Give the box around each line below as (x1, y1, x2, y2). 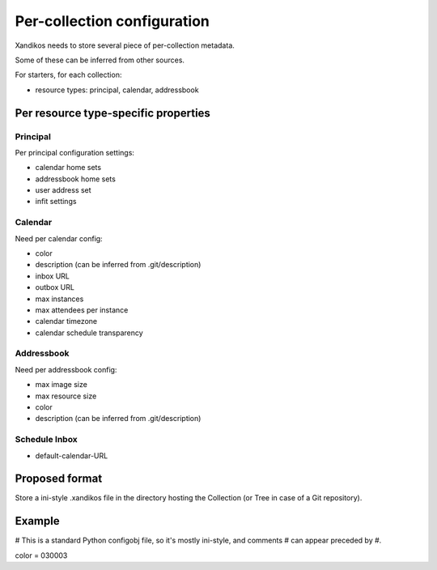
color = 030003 (15, 551, 68, 560)
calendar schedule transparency (35, 328, 143, 338)
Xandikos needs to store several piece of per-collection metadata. (15, 40, 235, 50)
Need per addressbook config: (15, 364, 117, 374)
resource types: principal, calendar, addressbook (35, 85, 199, 95)
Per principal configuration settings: (15, 147, 135, 157)
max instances (35, 294, 84, 304)
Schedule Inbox (15, 434, 78, 445)
